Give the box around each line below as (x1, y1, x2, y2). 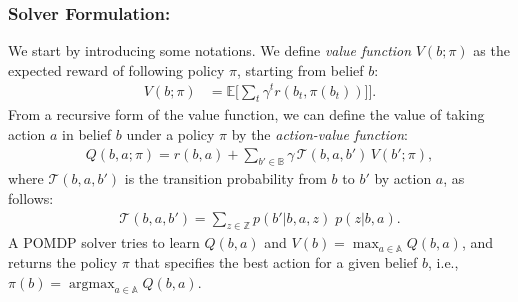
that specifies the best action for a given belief (134, 251, 418, 272)
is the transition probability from (124, 168, 327, 189)
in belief (62, 123, 112, 144)
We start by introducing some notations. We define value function (8, 40, 412, 61)
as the (473, 40, 510, 61)
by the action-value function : (231, 123, 408, 144)
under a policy (126, 123, 215, 144)
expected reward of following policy (8, 59, 225, 80)
